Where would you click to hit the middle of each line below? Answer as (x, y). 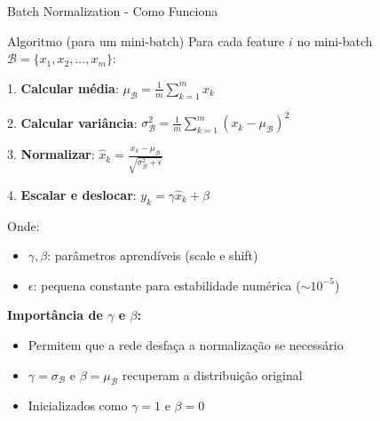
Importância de (55, 315)
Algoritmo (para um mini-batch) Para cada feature (146, 40)
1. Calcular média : (63, 87)
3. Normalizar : (51, 154)
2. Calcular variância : (72, 122)
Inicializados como (78, 405)
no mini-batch (335, 40)
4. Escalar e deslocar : (72, 194)
